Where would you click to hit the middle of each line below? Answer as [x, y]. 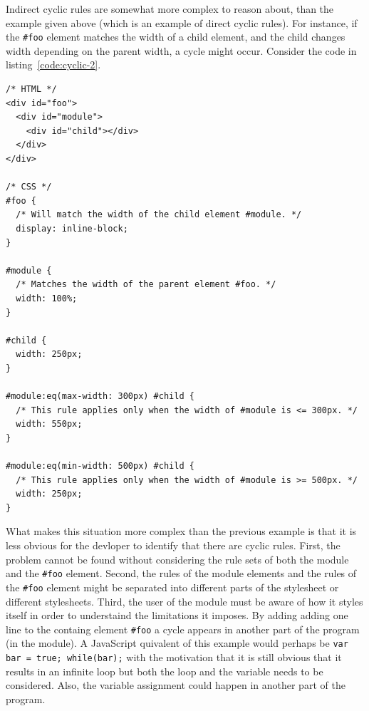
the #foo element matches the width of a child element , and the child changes [176, 37]
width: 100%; [47, 298]
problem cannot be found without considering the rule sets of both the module [177, 559]
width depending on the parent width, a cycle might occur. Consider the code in [181, 50]
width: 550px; [49, 424]
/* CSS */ [29, 187]
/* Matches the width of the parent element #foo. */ [146, 285]
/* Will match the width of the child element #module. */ [159, 215]
